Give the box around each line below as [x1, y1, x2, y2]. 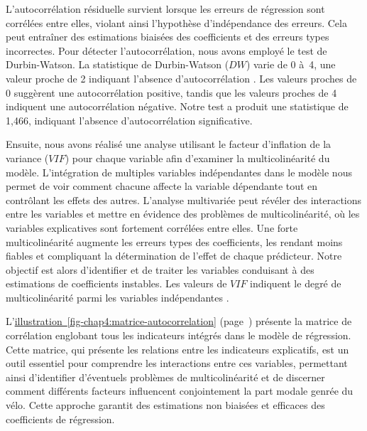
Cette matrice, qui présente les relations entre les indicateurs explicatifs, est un [6, 341, 349, 356]
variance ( [6, 150, 49, 165]
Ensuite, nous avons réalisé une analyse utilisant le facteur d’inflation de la [6, 137, 332, 151]
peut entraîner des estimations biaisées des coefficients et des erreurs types [6, 29, 329, 44]
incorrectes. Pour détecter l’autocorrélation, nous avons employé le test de [6, 43, 327, 58]
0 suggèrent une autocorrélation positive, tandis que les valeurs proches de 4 [6, 85, 337, 100]
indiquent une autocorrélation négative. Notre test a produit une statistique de [6, 99, 349, 114]
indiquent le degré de [250, 276, 341, 291]
